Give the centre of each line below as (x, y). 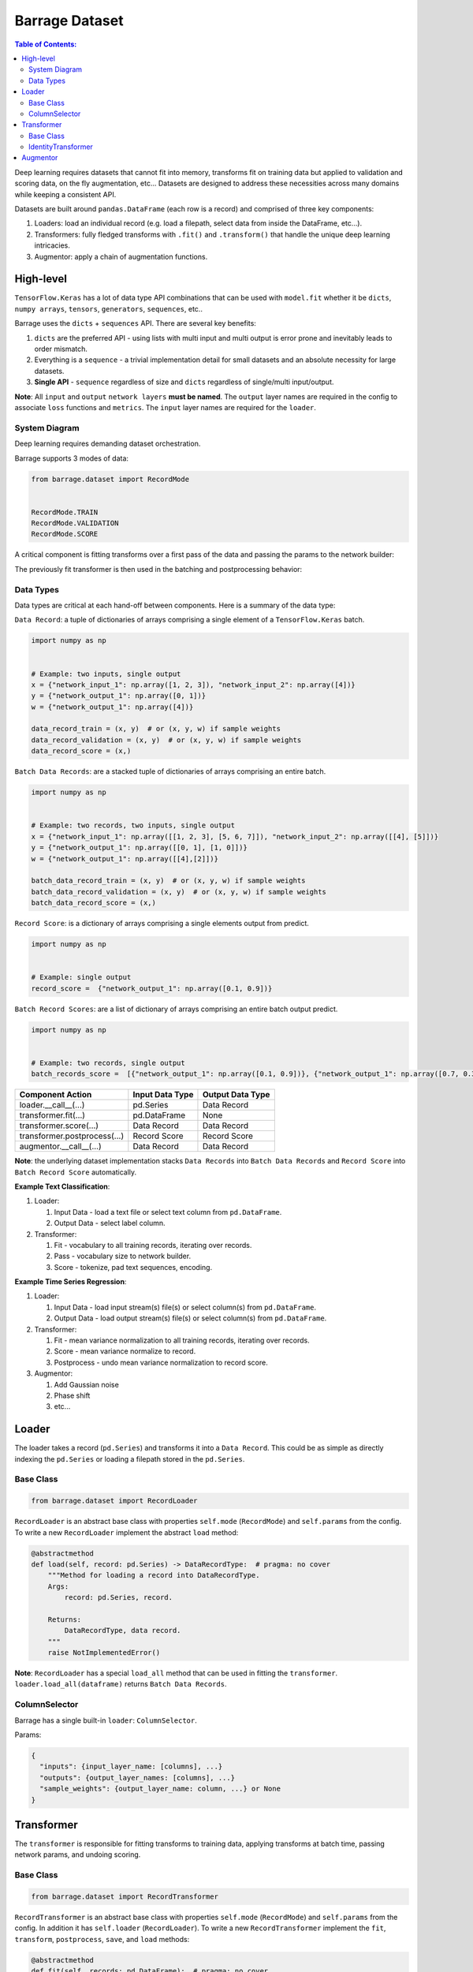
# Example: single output (81, 977)
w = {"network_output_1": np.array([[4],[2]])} (125, 859)
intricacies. (52, 245)
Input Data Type (163, 1095)
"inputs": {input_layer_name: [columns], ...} (131, 1767)
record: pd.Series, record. (119, 1598)
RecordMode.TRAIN (65, 512)
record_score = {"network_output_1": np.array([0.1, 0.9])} (152, 988)
